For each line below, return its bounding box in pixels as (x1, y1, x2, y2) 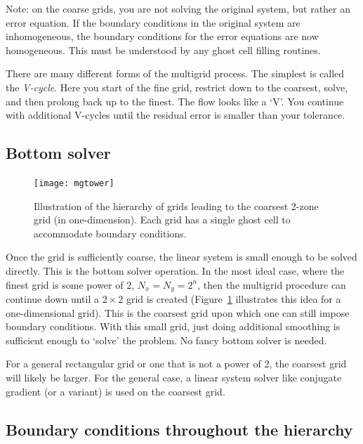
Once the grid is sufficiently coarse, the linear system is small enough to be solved (6, 249, 357, 264)
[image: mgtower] (34, 178, 114, 188)
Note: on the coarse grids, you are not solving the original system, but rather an (6, 1, 351, 15)
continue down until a (6, 292, 100, 306)
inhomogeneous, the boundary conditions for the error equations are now (6, 29, 319, 44)
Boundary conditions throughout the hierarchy (6, 418, 353, 440)
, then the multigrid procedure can (197, 277, 346, 292)
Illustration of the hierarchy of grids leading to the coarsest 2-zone (34, 198, 319, 213)
